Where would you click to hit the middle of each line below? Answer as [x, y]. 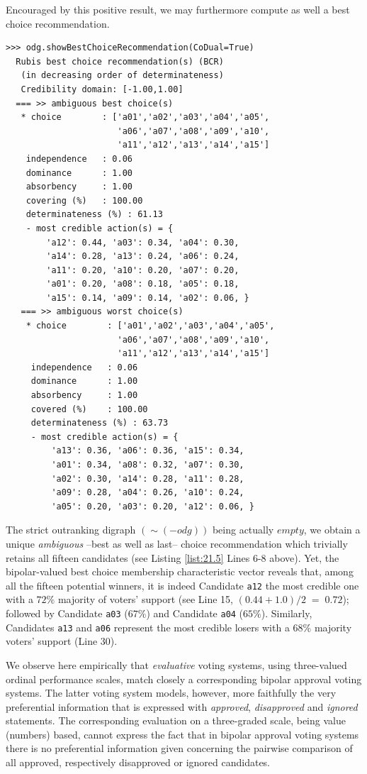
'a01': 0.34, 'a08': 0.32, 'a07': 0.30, [148, 465]
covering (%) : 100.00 [84, 200]
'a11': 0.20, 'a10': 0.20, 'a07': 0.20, [143, 270]
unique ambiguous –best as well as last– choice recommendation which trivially [177, 543]
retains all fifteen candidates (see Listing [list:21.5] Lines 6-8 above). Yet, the [173, 557]
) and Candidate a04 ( [195, 613]
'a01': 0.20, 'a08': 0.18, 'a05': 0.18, [143, 284]
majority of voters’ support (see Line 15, [145, 599]
